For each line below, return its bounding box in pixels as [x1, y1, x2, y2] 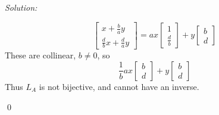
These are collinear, [5, 49, 76, 61]
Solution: [5, 1, 37, 13]
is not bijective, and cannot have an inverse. [39, 80, 199, 92]
